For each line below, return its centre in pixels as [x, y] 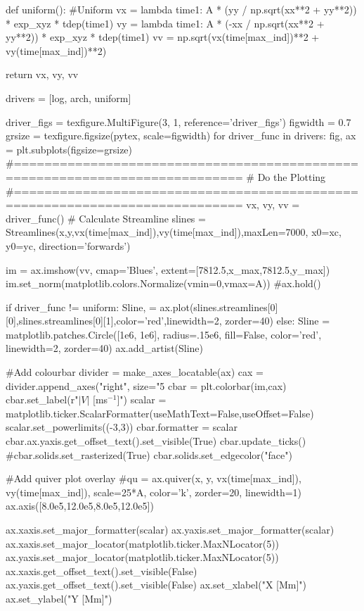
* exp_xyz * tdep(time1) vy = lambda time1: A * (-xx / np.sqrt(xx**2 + [165, 23]
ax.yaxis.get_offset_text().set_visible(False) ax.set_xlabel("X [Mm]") [156, 585]
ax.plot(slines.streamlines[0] [219, 307]
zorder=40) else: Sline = [278, 321]
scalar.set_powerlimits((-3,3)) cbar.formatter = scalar [122, 427]
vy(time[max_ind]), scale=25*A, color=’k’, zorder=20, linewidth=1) [154, 492]
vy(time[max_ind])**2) [56, 50]
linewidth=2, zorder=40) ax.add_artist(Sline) [105, 348]
